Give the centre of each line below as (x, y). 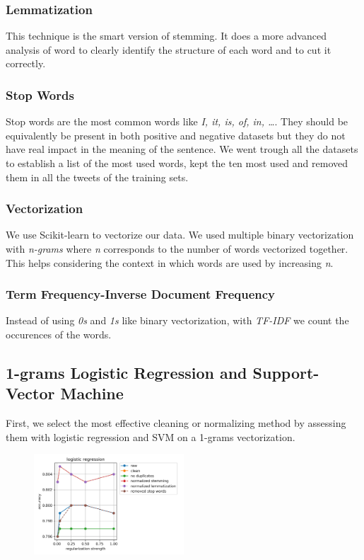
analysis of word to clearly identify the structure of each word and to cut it (169, 49)
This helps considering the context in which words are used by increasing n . (170, 262)
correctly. (26, 63)
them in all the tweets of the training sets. (97, 177)
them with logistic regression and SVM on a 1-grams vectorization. (151, 436)
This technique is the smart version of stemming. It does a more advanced (166, 36)
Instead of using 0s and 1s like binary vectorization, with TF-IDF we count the (177, 320)
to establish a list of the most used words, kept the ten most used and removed (177, 163)
